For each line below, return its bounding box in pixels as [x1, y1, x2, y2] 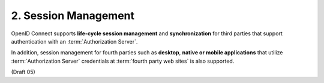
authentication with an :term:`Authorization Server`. [11, 38, 138, 45]
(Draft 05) [11, 69, 35, 76]
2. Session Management [11, 9, 135, 22]
